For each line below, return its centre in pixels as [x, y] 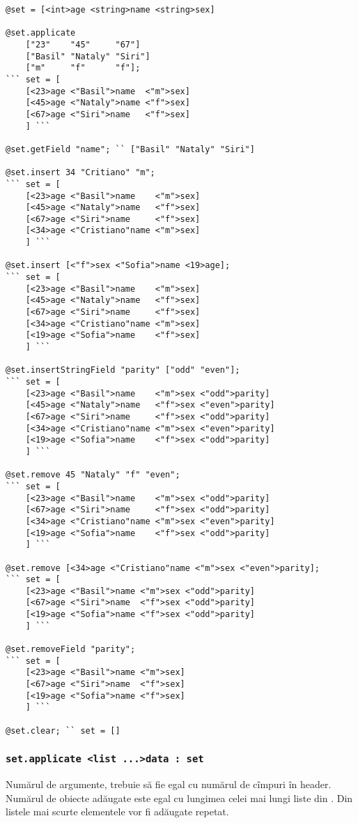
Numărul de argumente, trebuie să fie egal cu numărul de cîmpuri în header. [169, 784]
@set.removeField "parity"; [71, 650]
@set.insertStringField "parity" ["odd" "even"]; [123, 370]
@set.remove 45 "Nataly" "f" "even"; [93, 475]
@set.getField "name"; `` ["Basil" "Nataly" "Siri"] [130, 149]
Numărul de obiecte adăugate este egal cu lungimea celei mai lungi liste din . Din [179, 798]
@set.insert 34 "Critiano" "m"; [80, 173]
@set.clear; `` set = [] [63, 731]
